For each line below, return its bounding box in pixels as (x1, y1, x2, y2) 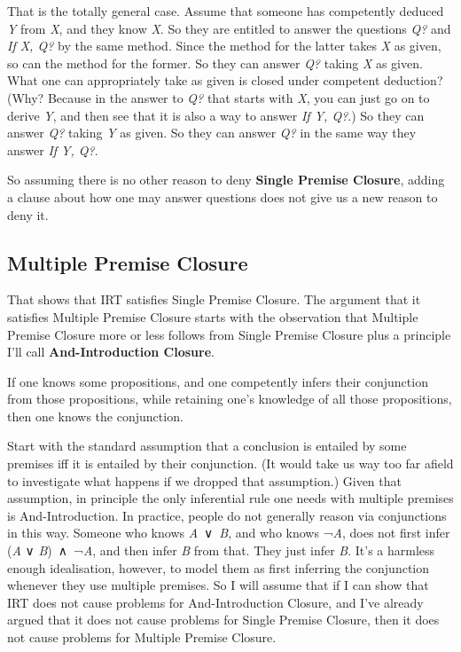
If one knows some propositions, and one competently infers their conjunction (7, 372, 428, 390)
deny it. (7, 205, 49, 224)
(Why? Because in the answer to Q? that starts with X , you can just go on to (7, 88, 430, 106)
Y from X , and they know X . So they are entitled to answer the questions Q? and (7, 19, 451, 37)
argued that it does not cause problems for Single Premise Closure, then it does (7, 610, 440, 629)
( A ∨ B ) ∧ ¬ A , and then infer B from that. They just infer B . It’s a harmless (7, 541, 435, 560)
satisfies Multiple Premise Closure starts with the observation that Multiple (7, 307, 418, 326)
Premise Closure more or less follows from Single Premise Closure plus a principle (7, 325, 451, 343)
